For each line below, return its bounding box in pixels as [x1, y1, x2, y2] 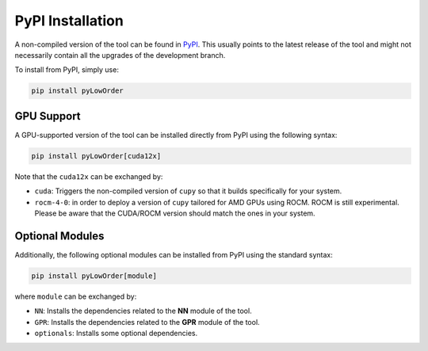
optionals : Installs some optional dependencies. [34, 329, 198, 338]
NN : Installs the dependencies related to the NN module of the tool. [34, 306, 253, 316]
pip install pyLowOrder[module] [31, 271, 158, 280]
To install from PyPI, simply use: [14, 65, 119, 74]
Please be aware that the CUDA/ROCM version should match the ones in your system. [34, 208, 316, 218]
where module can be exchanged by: [14, 292, 137, 301]
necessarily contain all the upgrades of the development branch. [14, 50, 226, 59]
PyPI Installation [14, 12, 124, 29]
